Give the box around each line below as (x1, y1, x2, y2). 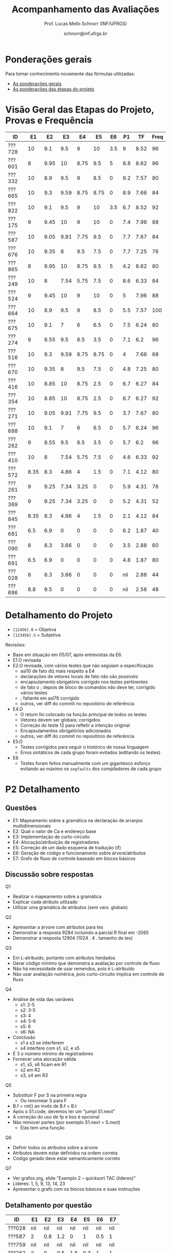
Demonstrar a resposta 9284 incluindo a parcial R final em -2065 (12, 930, 149, 936)
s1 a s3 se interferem (20, 1040, 65, 1046)
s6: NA (20, 1029, 35, 1035)
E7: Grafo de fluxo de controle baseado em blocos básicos (12, 855, 136, 862)
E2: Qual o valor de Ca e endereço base (12, 828, 97, 834)
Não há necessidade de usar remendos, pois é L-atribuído (12, 966, 135, 972)
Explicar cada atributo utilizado (12, 899, 78, 905)
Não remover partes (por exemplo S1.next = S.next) (12, 1119, 121, 1125)
